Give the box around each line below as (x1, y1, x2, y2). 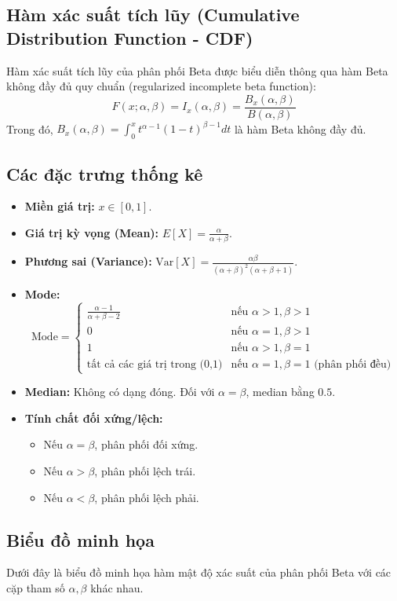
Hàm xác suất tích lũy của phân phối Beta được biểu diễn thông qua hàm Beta (6, 62, 388, 79)
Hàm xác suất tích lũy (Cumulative (6, 2, 300, 27)
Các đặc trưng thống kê (6, 161, 203, 185)
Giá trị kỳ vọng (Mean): (24, 224, 159, 240)
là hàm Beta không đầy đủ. (234, 120, 366, 137)
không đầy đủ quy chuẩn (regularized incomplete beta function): (6, 78, 316, 94)
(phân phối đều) (314, 358, 392, 370)
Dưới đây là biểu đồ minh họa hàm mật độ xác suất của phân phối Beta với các (6, 564, 392, 581)
